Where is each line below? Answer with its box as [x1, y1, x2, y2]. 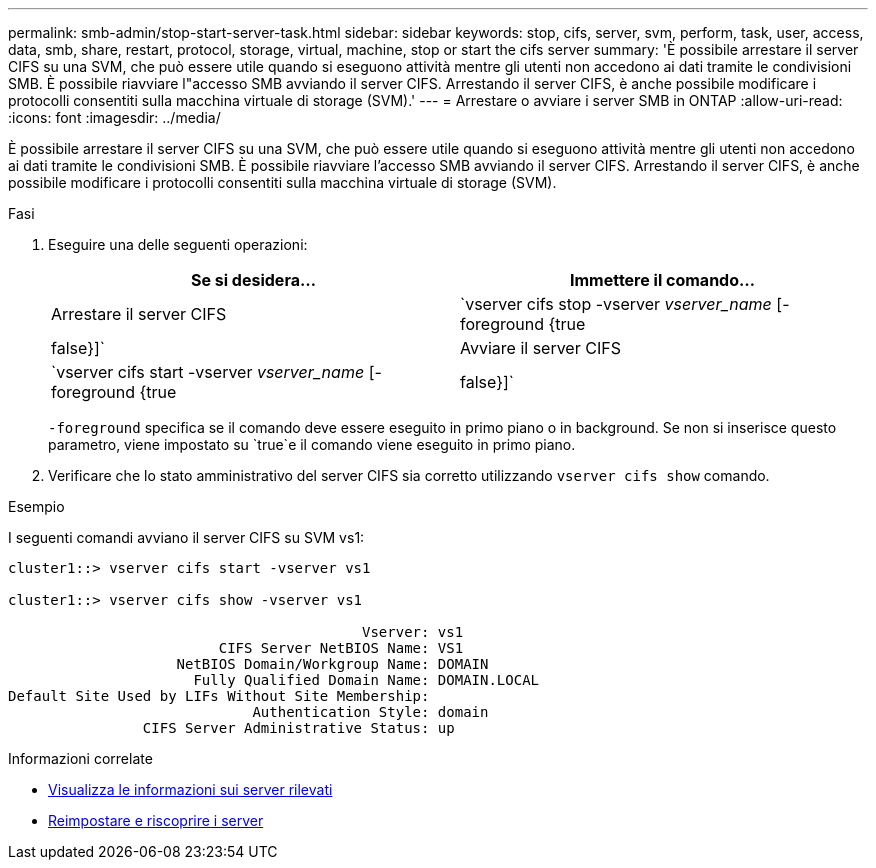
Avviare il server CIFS [460, 338, 621, 358]
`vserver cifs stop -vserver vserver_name [460, 294, 772, 314]
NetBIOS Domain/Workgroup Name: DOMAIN [176, 656, 489, 672]
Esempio [8, 498, 65, 515]
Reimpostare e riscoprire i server [48, 812, 264, 829]
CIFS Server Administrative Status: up [142, 720, 455, 736]
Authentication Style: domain [252, 704, 489, 720]
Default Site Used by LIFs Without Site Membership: [8, 688, 430, 704]
